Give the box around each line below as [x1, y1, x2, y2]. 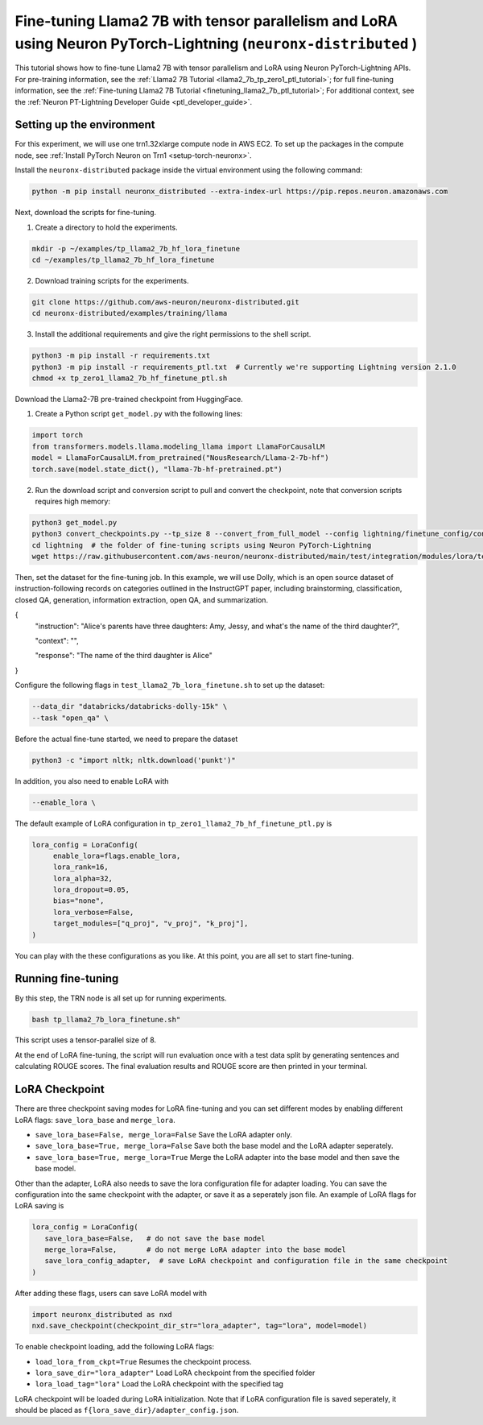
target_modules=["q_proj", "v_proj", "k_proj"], [52, 919, 249, 928]
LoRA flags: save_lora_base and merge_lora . [14, 1115, 176, 1125]
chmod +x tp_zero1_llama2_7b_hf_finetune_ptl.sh [31, 374, 228, 383]
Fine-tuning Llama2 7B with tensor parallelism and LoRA [14, 12, 398, 30]
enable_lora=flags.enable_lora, [52, 851, 181, 860]
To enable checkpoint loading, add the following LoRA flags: [14, 1342, 215, 1352]
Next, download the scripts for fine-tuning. [14, 208, 157, 217]
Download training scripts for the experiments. [35, 275, 189, 285]
